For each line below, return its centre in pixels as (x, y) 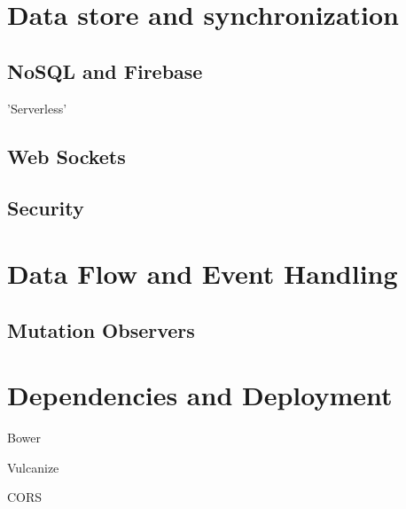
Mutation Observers (101, 329)
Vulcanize (33, 467)
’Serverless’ (37, 108)
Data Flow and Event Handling (203, 273)
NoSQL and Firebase (105, 70)
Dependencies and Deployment (200, 395)
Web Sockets (66, 156)
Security (46, 208)
